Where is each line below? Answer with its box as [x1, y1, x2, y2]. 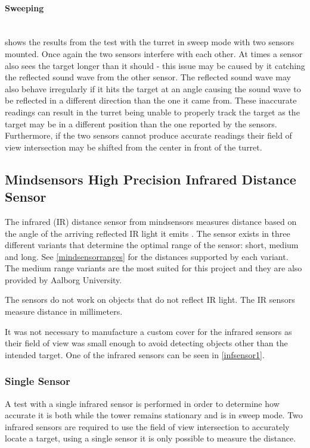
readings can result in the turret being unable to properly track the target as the [5, 105, 300, 118]
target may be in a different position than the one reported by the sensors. [5, 117, 277, 130]
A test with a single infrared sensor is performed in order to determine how [5, 397, 280, 409]
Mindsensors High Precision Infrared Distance [5, 170, 296, 188]
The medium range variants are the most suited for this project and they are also [5, 262, 302, 274]
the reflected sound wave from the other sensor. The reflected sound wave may [5, 71, 291, 83]
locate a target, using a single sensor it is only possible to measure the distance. [5, 432, 296, 444]
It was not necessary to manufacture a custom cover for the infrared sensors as [5, 325, 292, 337]
